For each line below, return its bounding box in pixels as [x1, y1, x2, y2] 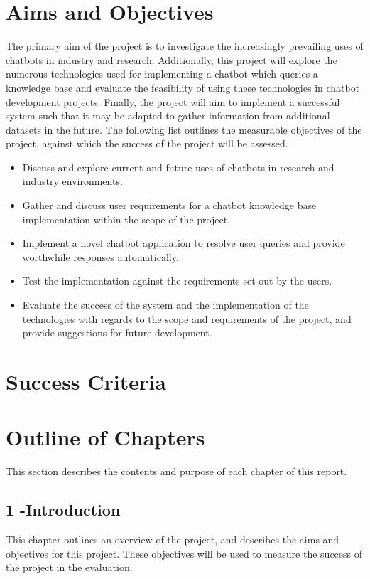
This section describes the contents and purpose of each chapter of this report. [6, 464, 347, 479]
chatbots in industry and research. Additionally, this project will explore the [6, 52, 337, 67]
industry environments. [22, 174, 123, 188]
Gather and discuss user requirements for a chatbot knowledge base [22, 198, 317, 213]
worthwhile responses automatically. [22, 249, 179, 264]
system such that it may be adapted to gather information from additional [6, 108, 330, 123]
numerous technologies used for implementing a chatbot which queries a [6, 66, 318, 81]
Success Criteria [6, 367, 166, 395]
